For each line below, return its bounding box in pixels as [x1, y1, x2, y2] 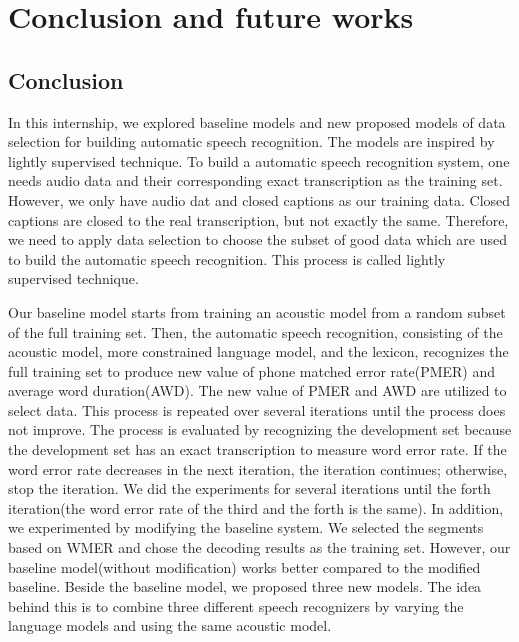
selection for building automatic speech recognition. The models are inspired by [8, 131, 495, 152]
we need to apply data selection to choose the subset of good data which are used [8, 229, 507, 250]
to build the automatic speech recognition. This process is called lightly [8, 248, 446, 269]
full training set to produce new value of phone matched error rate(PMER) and [8, 360, 496, 381]
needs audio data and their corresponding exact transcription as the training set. [8, 170, 503, 191]
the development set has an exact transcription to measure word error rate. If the [8, 439, 507, 460]
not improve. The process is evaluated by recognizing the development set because [8, 419, 512, 440]
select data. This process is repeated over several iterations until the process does [8, 399, 506, 420]
